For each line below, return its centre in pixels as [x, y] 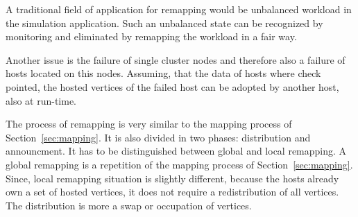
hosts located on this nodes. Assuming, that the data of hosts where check [163, 73]
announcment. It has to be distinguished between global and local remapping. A [176, 151]
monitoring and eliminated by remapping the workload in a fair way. [151, 36]
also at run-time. [41, 100]
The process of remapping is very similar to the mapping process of [149, 124]
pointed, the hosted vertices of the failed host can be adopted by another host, [172, 86]
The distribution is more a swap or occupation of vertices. [129, 205]
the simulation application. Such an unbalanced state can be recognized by [164, 23]
